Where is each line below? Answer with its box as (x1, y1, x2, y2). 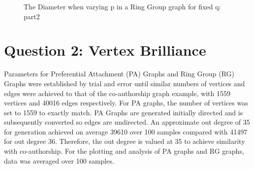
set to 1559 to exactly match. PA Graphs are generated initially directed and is (4, 107, 243, 117)
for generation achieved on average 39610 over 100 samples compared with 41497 (4, 126, 248, 136)
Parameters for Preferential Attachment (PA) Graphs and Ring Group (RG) (4, 68, 235, 79)
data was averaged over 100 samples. (4, 155, 114, 166)
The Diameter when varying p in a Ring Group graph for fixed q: (24, 1, 221, 11)
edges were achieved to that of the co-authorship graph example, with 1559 (4, 88, 230, 98)
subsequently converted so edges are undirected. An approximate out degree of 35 (4, 117, 250, 127)
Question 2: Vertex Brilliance (4, 40, 206, 60)
